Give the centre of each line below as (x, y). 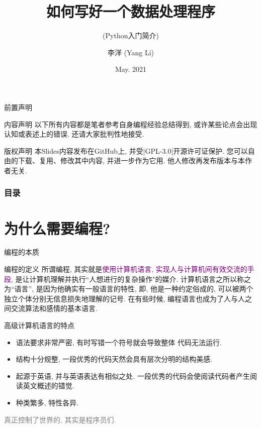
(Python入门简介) (131, 35)
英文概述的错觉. (49, 386)
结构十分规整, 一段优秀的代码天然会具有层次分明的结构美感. (114, 359)
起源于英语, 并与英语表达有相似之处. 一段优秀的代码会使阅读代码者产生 (133, 376)
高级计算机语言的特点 (39, 325)
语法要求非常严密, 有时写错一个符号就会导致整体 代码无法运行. (119, 342)
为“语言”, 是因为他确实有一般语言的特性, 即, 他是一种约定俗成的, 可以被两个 (129, 289)
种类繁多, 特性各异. (47, 402)
